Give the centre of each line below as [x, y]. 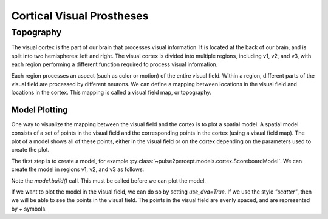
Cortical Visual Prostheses [80, 16]
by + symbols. [29, 209]
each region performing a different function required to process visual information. [114, 64]
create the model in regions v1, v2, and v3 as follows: [78, 169]
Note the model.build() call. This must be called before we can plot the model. [109, 180]
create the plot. [30, 150]
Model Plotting [39, 110]
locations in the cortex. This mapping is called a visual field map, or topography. [111, 93]
